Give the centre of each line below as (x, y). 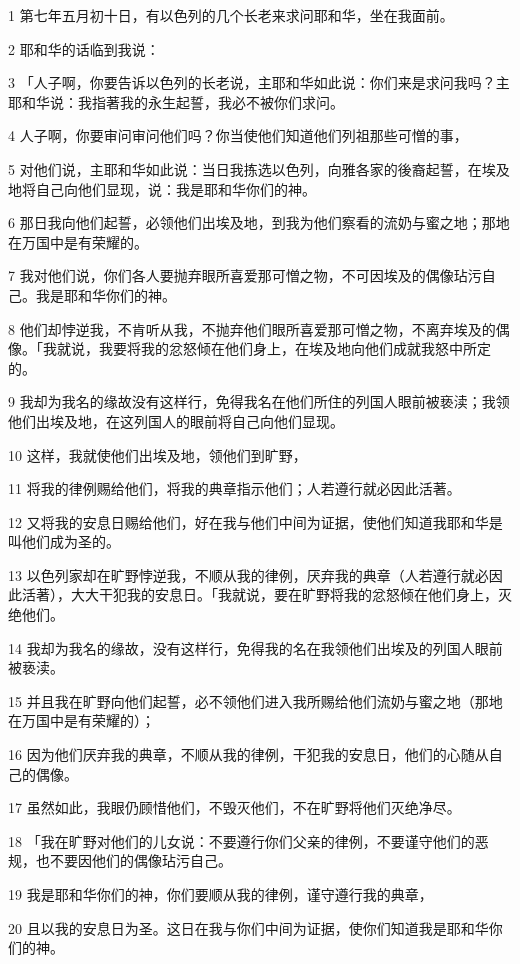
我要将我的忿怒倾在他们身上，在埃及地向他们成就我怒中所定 (294, 348)
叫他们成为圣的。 (64, 541)
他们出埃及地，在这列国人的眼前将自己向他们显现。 (176, 420)
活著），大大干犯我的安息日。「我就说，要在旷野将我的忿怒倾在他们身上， (259, 594)
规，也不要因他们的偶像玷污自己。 (120, 860)
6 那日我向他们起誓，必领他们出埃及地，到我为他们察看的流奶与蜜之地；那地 (259, 222)
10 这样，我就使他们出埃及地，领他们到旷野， (157, 454)
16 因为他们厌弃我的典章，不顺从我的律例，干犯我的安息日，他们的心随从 (248, 754)
